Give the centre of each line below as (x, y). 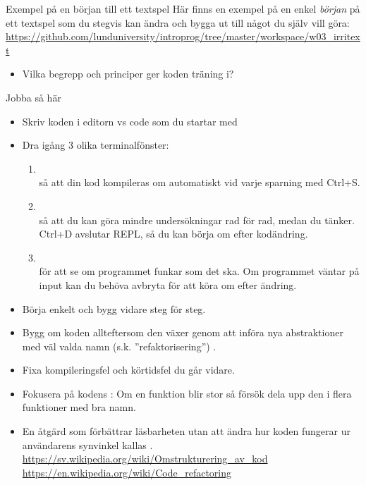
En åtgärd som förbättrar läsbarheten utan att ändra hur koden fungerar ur (186, 431)
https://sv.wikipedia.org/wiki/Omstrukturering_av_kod (145, 459)
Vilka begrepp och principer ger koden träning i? (128, 74)
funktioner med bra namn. (79, 407)
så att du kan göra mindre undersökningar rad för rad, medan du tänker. (197, 220)
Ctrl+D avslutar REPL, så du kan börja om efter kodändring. (173, 234)
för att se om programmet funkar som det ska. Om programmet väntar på (199, 271)
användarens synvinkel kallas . (87, 444)
